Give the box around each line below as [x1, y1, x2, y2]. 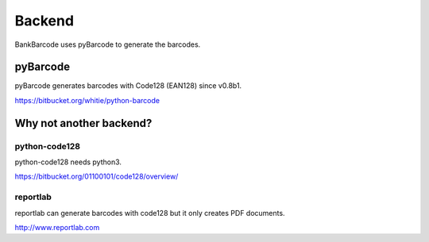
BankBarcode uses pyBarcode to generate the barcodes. [14, 40, 201, 49]
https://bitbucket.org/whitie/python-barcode [14, 95, 160, 105]
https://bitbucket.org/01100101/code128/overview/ [14, 171, 179, 182]
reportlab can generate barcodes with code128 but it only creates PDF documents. [14, 208, 285, 217]
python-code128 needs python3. [14, 157, 122, 167]
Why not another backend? [14, 116, 153, 130]
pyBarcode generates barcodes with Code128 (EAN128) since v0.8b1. [14, 81, 242, 90]
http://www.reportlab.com [14, 222, 100, 232]
